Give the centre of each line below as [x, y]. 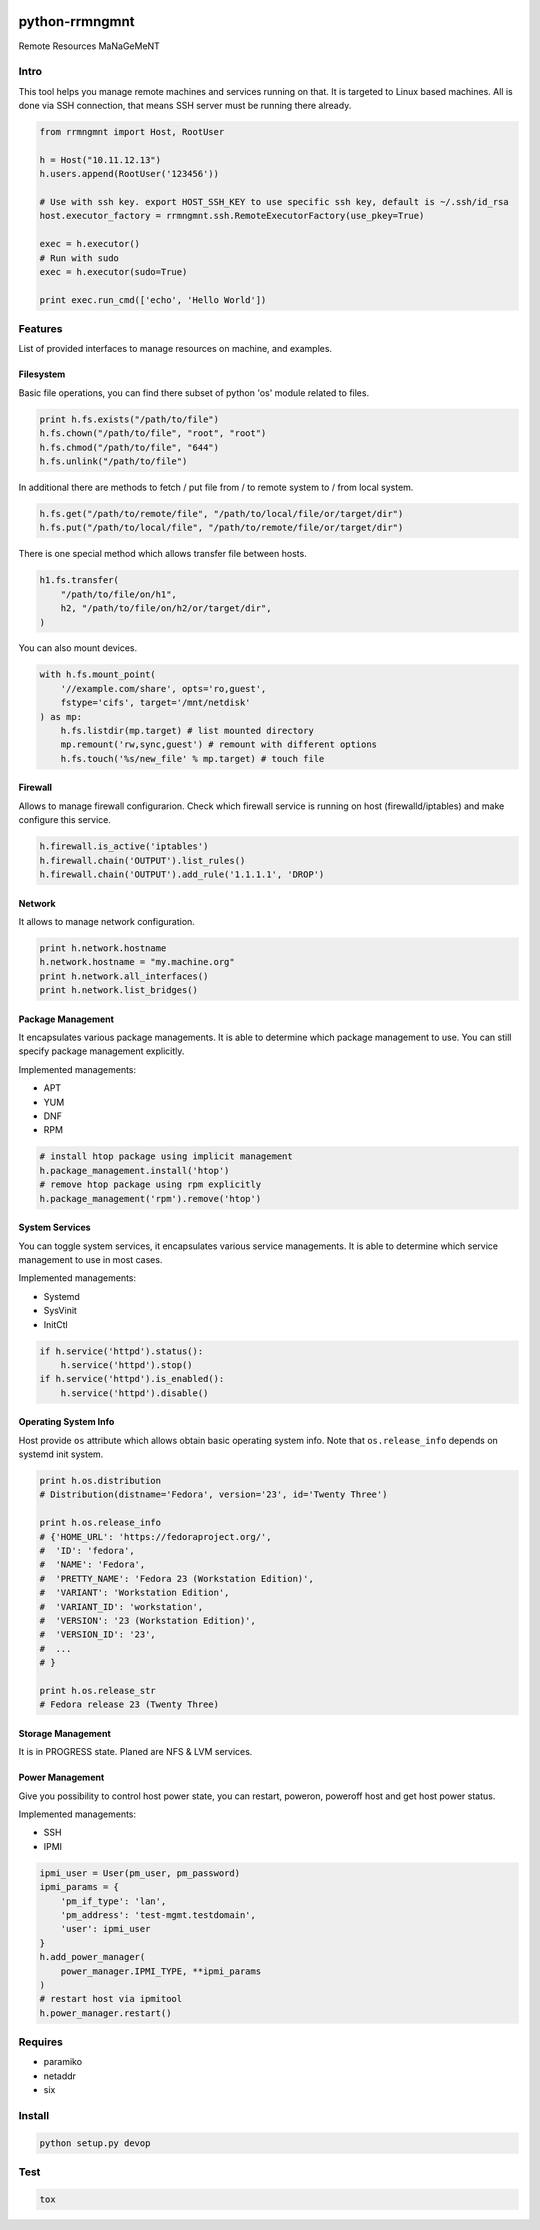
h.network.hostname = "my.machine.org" [137, 962]
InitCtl [56, 1324]
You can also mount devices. [78, 648]
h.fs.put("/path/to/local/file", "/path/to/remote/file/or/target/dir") [221, 528]
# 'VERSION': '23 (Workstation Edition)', [148, 1620]
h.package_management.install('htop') [134, 1170]
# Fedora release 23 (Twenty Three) [129, 1704]
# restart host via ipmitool [111, 1999]
